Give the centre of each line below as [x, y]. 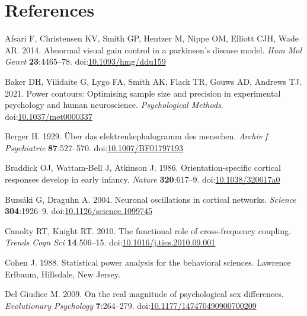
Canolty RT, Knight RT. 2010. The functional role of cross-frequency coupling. [148, 230]
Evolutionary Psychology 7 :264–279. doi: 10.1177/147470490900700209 [131, 305]
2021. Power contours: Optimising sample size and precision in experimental [143, 93]
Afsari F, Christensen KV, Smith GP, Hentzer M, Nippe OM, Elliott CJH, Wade [152, 38]
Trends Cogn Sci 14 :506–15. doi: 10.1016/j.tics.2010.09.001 [110, 242]
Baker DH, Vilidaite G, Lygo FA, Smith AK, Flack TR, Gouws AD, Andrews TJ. [153, 81]
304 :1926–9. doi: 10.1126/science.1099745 [79, 211]
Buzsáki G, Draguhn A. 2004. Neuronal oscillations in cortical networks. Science [151, 199]
